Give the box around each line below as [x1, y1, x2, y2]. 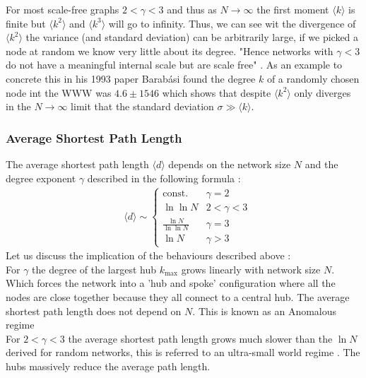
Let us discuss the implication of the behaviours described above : [6, 248, 291, 263]
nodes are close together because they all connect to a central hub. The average [6, 289, 350, 304]
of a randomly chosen [266, 71, 360, 85]
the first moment [256, 2, 329, 16]
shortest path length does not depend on [6, 303, 182, 318]
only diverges [294, 85, 351, 100]
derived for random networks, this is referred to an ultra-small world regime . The [6, 345, 360, 360]
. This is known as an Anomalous [192, 303, 337, 318]
